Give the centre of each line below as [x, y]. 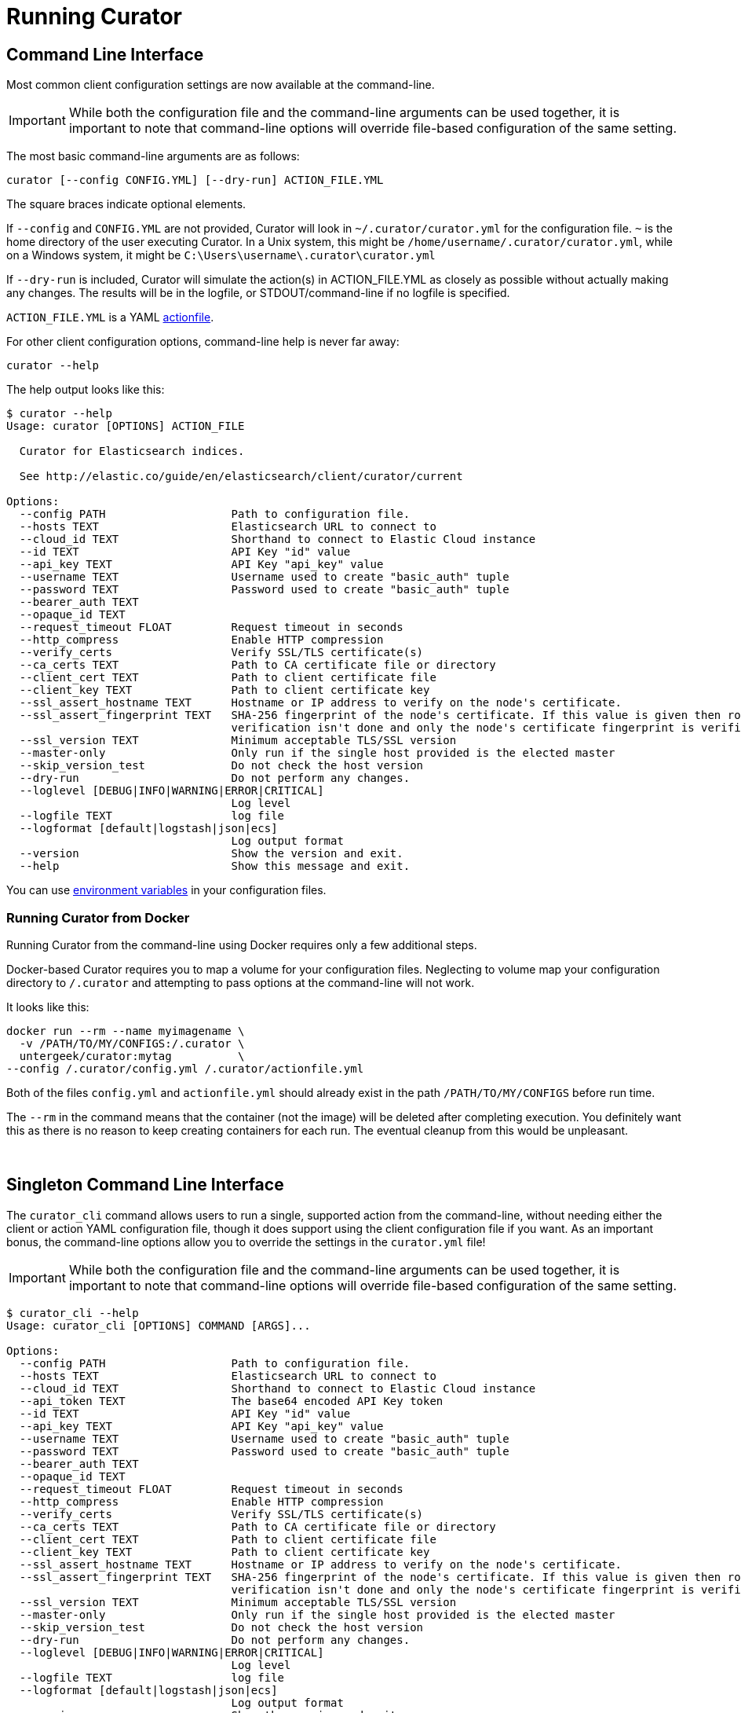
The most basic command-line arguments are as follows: [153, 156]
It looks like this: [48, 1007]
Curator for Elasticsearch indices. [132, 451]
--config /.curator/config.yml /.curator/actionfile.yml [185, 1068]
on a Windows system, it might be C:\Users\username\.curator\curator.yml [221, 255]
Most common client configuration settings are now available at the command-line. [221, 85]
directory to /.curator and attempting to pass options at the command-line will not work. [241, 982]
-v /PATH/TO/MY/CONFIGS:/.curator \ [132, 1043]
